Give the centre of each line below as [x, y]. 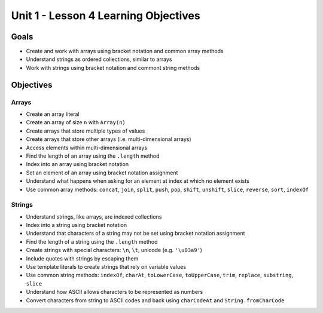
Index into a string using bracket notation [77, 225]
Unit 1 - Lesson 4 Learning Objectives [106, 16]
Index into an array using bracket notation [77, 164]
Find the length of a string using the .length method [92, 241]
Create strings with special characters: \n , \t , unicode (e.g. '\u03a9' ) [114, 250]
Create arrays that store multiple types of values [86, 131]
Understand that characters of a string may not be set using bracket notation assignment [135, 234]
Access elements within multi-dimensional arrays [87, 148]
